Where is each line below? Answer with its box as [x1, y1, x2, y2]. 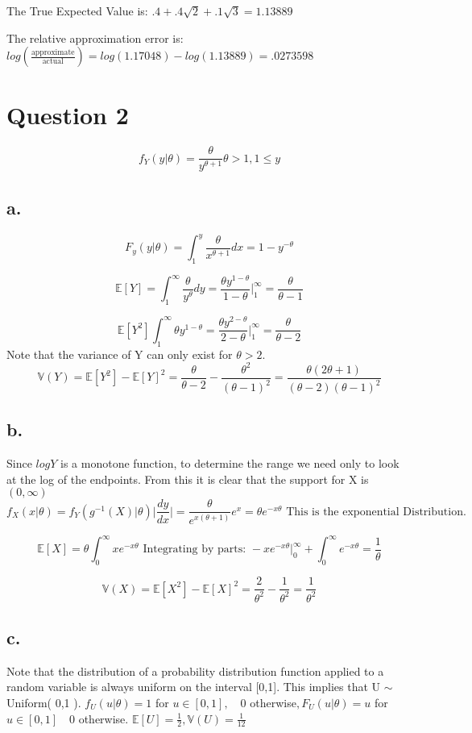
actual [42, 57, 64, 66]
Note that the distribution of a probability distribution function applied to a [6, 662, 384, 679]
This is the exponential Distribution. [286, 506, 466, 518]
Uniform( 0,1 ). [6, 693, 81, 710]
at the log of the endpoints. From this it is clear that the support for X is [6, 470, 369, 487]
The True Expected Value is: [6, 2, 148, 19]
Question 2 [6, 98, 129, 131]
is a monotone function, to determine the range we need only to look [60, 455, 400, 472]
